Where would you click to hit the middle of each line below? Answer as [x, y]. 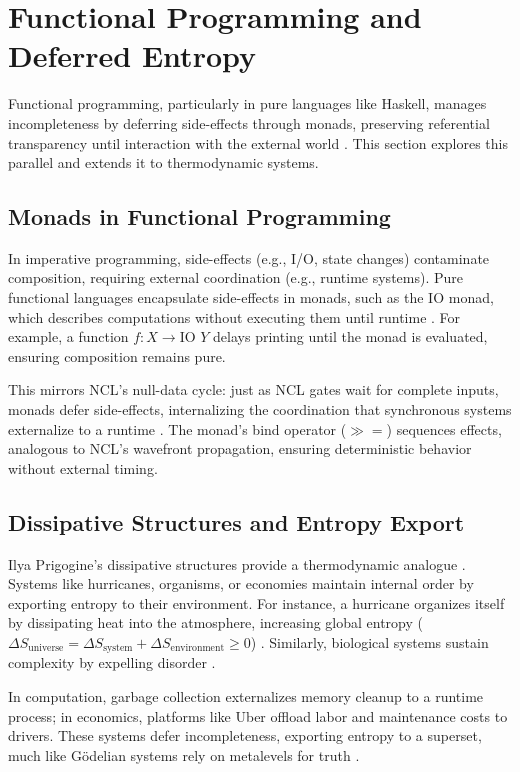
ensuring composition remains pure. [117, 355]
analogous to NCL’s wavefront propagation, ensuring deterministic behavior [240, 448]
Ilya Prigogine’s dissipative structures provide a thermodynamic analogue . [237, 563]
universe [46, 648]
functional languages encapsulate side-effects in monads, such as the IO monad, [251, 297]
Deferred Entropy [132, 55]
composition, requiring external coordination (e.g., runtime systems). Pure [235, 277]
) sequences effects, [444, 428]
